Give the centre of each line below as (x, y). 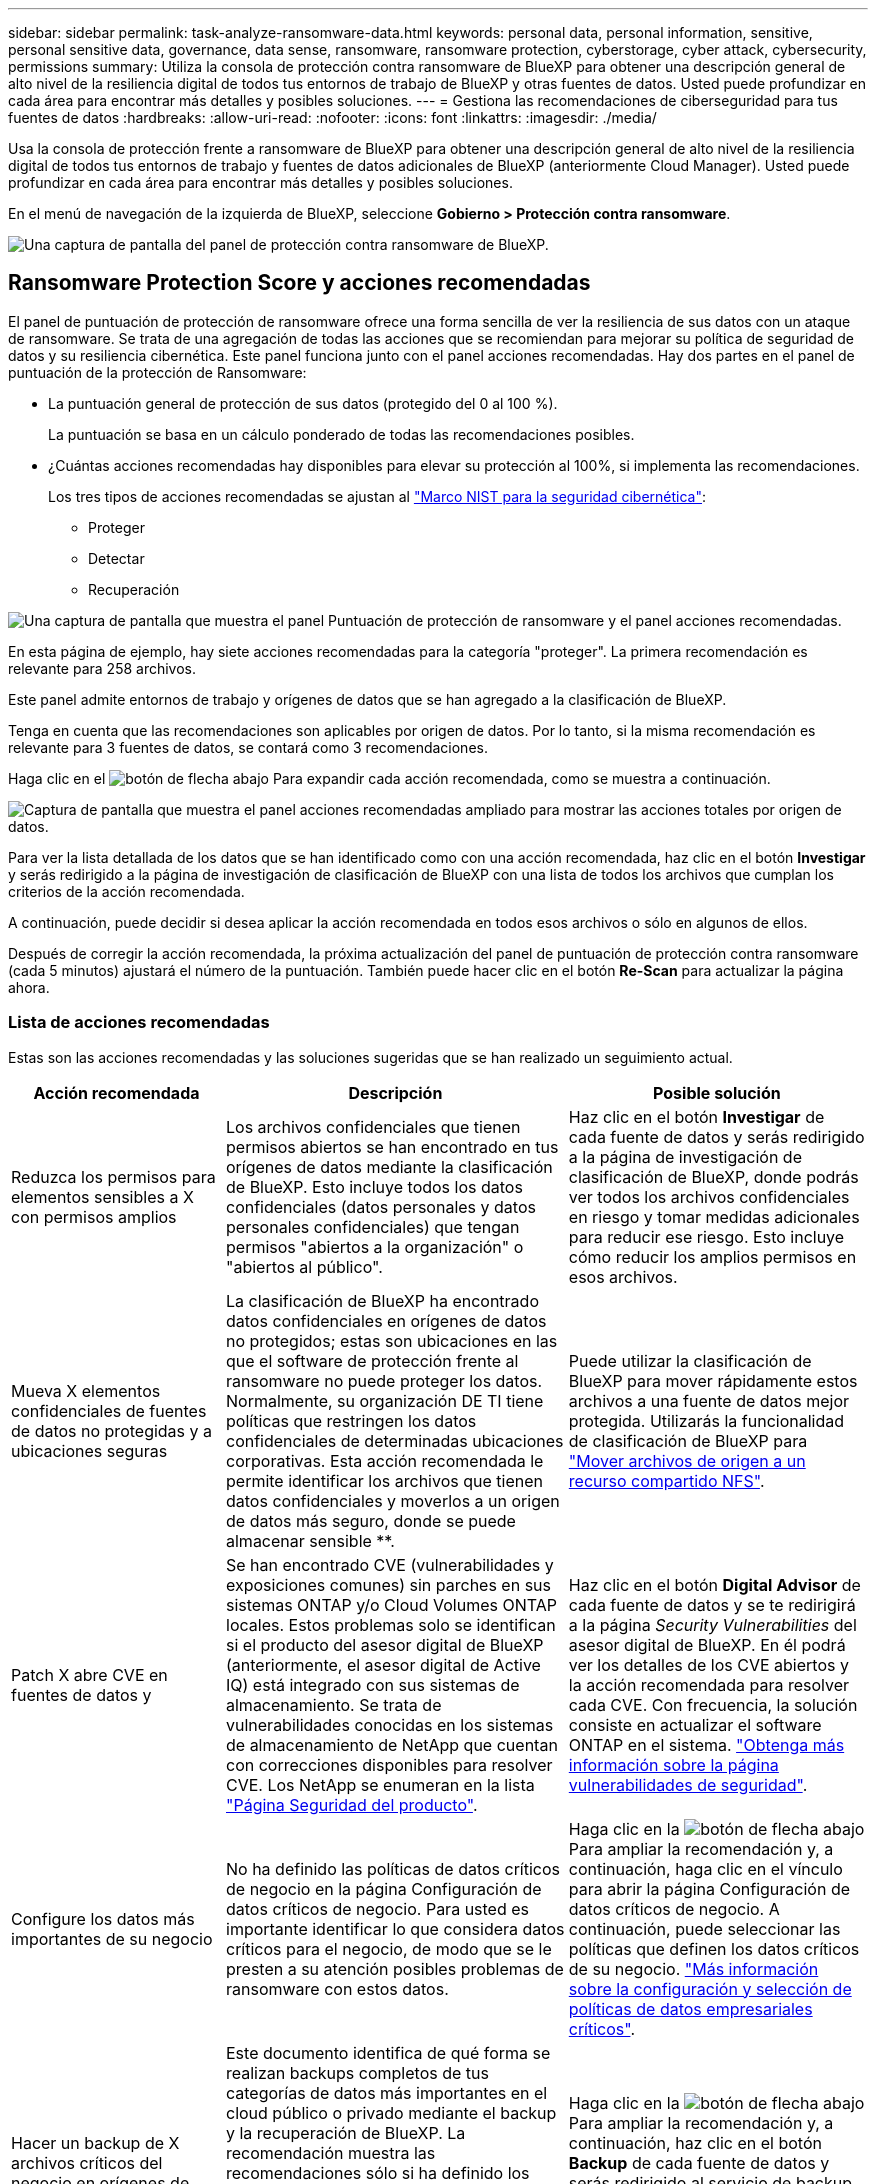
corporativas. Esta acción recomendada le (385, 1460)
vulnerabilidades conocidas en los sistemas (390, 1724)
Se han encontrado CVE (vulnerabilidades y (390, 1564)
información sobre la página (673, 1764)
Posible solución (717, 1092)
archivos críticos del (87, 2162)
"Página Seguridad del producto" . (352, 1804)
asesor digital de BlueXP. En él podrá (707, 1644)
